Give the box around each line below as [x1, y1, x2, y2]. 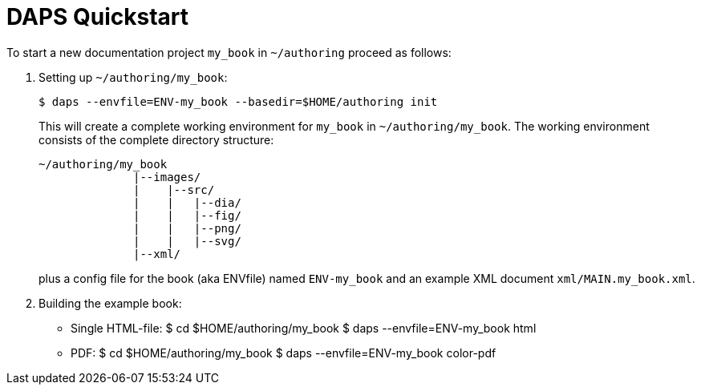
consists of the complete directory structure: [38, 132, 274, 147]
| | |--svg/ [133, 234, 241, 248]
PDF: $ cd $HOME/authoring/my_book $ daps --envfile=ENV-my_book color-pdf [71, 345, 496, 360]
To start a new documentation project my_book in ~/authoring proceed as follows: [6, 45, 452, 59]
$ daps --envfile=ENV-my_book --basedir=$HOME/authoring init [38, 95, 438, 108]
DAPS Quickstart [6, 3, 189, 30]
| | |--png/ [133, 221, 241, 235]
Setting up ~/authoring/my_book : [38, 70, 228, 84]
